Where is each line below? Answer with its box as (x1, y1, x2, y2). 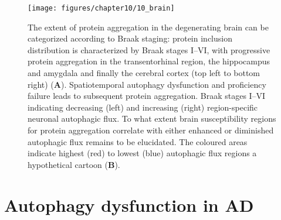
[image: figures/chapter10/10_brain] (28, 4, 175, 12)
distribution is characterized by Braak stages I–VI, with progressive (28, 43, 270, 56)
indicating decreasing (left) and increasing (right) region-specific (28, 101, 258, 113)
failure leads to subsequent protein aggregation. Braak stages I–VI (28, 90, 266, 102)
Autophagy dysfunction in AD (4, 192, 254, 216)
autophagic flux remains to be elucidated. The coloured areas (28, 135, 248, 147)
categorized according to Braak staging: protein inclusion (28, 32, 232, 44)
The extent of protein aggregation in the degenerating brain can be (28, 20, 269, 33)
